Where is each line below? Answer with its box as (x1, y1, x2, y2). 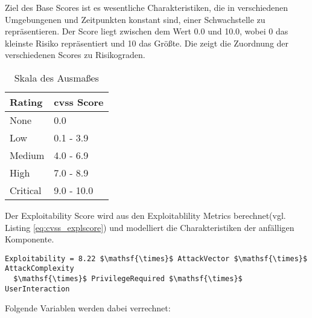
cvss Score (54, 94, 104, 109)
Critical (10, 183, 42, 197)
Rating (10, 94, 43, 109)
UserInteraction (5, 284, 70, 293)
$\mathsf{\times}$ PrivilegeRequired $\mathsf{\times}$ (13, 274, 243, 284)
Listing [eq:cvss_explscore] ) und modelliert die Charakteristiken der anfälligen (5, 221, 294, 233)
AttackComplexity (5, 264, 74, 273)
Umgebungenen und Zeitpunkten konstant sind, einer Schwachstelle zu (5, 13, 266, 25)
